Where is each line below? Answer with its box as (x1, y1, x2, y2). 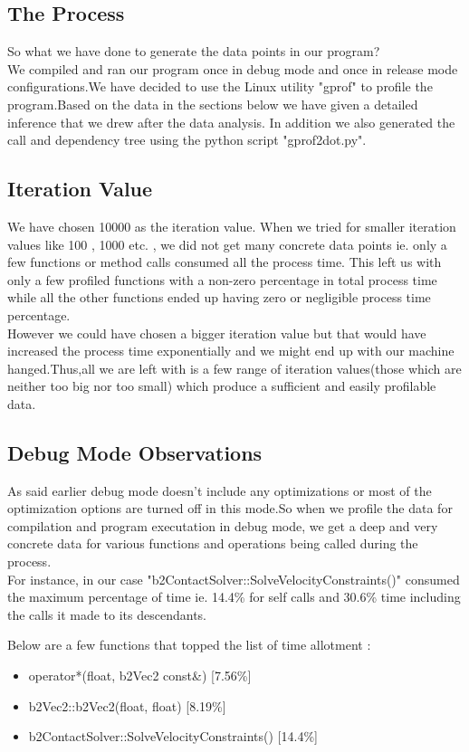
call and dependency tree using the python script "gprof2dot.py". (7, 130, 367, 149)
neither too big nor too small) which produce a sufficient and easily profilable (7, 376, 436, 395)
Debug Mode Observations (7, 438, 263, 466)
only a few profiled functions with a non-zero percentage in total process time (7, 270, 437, 289)
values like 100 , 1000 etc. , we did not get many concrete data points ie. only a (7, 234, 447, 253)
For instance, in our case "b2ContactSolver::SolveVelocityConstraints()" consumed (7, 569, 460, 588)
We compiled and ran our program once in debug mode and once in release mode (7, 59, 458, 78)
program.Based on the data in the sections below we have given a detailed (7, 94, 418, 113)
